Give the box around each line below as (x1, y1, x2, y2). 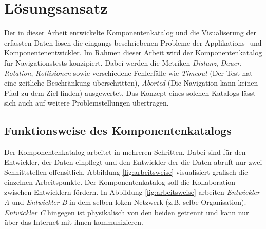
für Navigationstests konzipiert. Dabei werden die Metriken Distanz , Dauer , (4, 57, 242, 68)
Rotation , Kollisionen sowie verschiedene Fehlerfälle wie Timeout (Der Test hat (4, 67, 253, 78)
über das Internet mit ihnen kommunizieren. (4, 217, 143, 227)
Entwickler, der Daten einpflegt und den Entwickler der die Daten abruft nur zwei (4, 156, 262, 167)
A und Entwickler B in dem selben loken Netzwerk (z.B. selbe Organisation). (4, 197, 246, 207)
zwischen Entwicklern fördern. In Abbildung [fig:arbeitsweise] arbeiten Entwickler (4, 186, 260, 197)
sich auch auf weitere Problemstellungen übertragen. (4, 97, 169, 108)
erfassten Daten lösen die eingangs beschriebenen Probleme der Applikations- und (4, 37, 262, 48)
